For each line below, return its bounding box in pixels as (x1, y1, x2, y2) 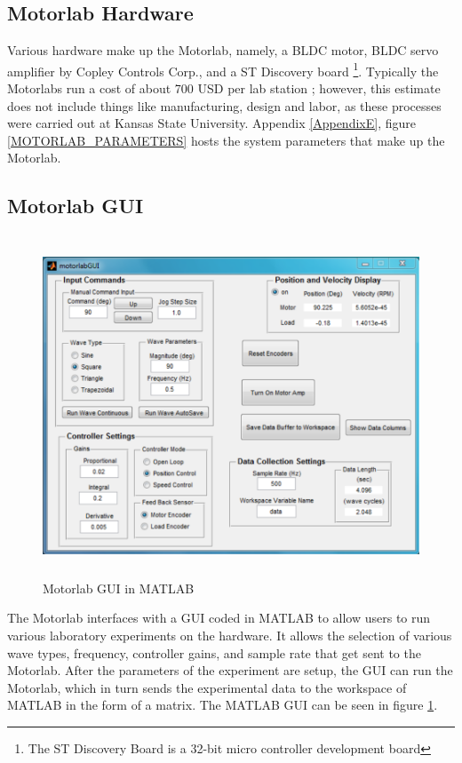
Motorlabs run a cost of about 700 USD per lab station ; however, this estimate (7, 79, 441, 98)
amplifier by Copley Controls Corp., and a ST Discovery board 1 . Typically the (7, 59, 439, 80)
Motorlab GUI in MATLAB (43, 578, 195, 597)
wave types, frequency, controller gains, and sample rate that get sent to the (7, 643, 421, 662)
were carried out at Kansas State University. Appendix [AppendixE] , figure (7, 114, 416, 132)
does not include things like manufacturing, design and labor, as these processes (7, 96, 442, 115)
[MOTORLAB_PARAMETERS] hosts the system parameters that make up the (7, 131, 445, 149)
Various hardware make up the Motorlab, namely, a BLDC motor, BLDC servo (7, 41, 439, 60)
